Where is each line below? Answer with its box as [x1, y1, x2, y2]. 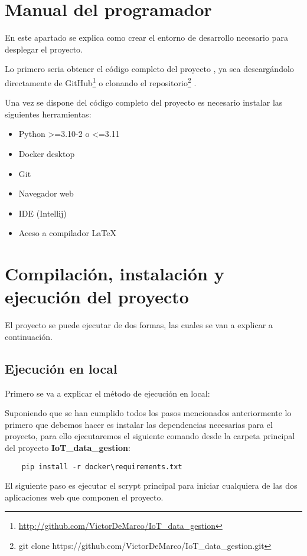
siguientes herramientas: [5, 107, 92, 120]
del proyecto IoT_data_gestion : [5, 441, 130, 453]
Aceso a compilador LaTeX [18, 227, 116, 239]
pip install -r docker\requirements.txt [21, 462, 182, 471]
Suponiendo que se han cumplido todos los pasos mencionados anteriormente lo [5, 407, 292, 419]
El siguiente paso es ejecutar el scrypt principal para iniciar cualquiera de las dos [5, 479, 298, 492]
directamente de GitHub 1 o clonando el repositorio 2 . [5, 74, 197, 89]
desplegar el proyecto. [5, 42, 83, 55]
